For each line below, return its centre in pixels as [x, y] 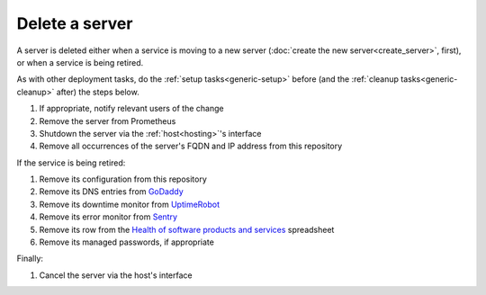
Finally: [30, 259]
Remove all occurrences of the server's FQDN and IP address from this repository [191, 146]
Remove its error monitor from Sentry [108, 217]
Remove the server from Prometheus [108, 121]
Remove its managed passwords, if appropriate [127, 242]
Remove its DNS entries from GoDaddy [111, 192]
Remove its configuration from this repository [123, 179]
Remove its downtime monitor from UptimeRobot [130, 204]
